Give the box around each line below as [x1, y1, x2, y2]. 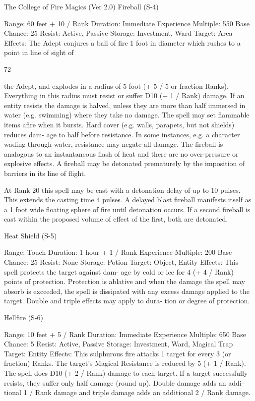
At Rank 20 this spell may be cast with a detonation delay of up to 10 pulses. [4, 184, 241, 195]
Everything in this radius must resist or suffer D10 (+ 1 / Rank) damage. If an [4, 90, 245, 101]
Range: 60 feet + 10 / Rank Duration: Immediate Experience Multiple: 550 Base [4, 18, 250, 28]
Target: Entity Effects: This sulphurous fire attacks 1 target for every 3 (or [4, 348, 231, 358]
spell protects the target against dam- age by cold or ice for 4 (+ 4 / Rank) [4, 266, 234, 277]
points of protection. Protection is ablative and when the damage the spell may [4, 276, 245, 286]
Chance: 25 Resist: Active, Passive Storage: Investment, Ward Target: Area [4, 28, 233, 38]
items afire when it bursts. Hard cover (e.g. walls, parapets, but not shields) [4, 119, 235, 129]
